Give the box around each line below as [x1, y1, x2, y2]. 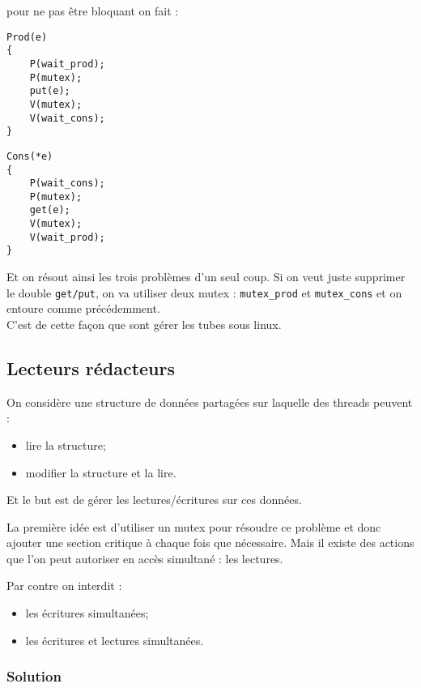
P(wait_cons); [29, 177, 105, 190]
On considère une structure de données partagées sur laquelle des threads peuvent [6, 393, 413, 410]
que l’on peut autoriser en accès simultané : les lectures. [6, 549, 283, 566]
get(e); [29, 204, 70, 216]
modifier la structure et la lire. [25, 464, 176, 481]
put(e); [29, 85, 70, 97]
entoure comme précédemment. [6, 300, 160, 317]
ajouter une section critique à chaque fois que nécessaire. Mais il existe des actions [6, 534, 415, 551]
